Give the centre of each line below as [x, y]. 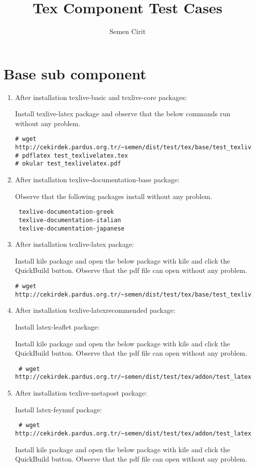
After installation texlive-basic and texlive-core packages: [101, 97]
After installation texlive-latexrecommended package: [95, 310]
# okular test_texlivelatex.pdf [68, 164]
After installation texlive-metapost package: [81, 393]
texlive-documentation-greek [66, 212]
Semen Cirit [127, 31]
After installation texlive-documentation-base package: [97, 180]
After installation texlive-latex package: [75, 244]
